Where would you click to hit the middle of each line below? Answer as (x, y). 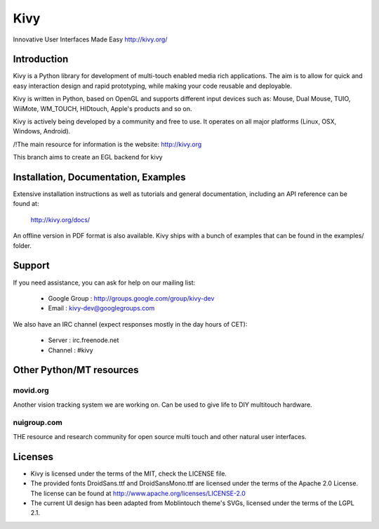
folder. (22, 245)
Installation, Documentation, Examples (99, 177)
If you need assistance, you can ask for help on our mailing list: (104, 282)
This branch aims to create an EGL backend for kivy (88, 157)
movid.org (31, 391)
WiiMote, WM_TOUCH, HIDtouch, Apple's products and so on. (102, 108)
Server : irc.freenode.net (84, 340)
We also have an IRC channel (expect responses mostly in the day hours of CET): (130, 324)
